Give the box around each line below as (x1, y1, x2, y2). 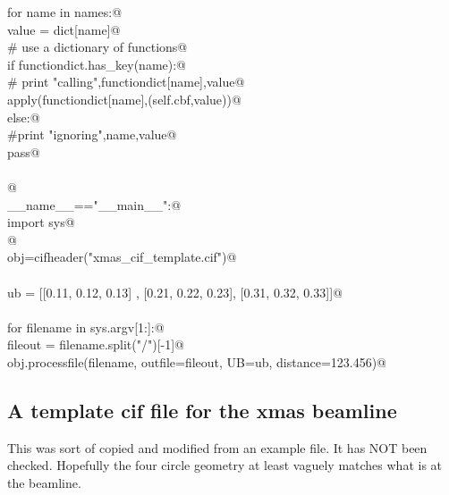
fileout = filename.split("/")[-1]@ (7, 335, 185, 354)
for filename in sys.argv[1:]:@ (7, 317, 165, 336)
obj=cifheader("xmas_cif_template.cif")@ (7, 247, 237, 266)
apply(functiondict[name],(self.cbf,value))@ (7, 89, 241, 108)
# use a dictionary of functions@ (7, 38, 188, 56)
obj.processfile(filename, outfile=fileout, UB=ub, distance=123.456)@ (7, 352, 387, 371)
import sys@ (7, 213, 75, 231)
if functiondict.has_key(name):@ (7, 55, 187, 73)
